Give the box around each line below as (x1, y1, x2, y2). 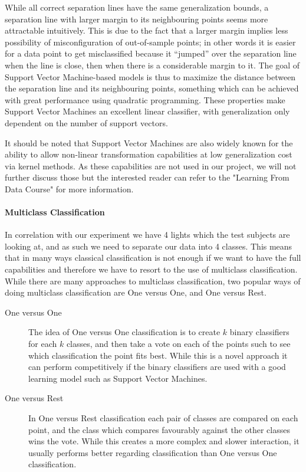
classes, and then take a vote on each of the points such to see (66, 337, 291, 350)
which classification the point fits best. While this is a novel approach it (28, 349, 288, 361)
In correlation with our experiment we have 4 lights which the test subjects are (5, 228, 290, 241)
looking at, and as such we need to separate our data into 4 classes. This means (5, 240, 292, 252)
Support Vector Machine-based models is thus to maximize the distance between (5, 70, 296, 83)
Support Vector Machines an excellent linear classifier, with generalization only (5, 105, 290, 117)
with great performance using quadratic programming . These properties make (5, 93, 285, 106)
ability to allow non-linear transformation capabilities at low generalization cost (5, 148, 292, 160)
